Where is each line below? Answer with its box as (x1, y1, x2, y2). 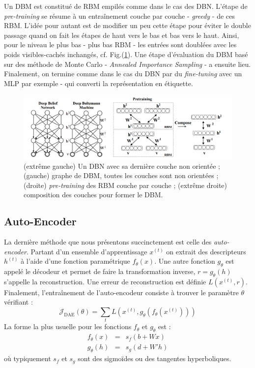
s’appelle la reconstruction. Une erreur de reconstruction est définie (4, 276, 206, 286)
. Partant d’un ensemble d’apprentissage (26, 246, 147, 256)
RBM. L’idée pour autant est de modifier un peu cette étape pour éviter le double (4, 20, 251, 31)
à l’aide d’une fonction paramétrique (21, 256, 130, 266)
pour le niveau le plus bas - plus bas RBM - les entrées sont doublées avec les (4, 39, 237, 50)
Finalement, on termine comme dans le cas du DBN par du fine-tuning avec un (4, 68, 242, 79)
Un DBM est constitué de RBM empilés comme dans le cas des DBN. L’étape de (4, 1, 248, 11)
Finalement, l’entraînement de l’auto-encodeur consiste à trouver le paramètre (4, 287, 239, 297)
